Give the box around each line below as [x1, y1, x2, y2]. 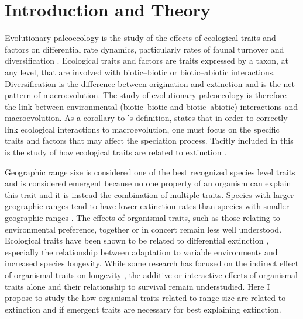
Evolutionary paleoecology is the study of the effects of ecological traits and [5, 32, 276, 44]
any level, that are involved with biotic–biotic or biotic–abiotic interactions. [5, 65, 276, 78]
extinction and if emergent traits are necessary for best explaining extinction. [5, 303, 281, 315]
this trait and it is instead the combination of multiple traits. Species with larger [5, 188, 294, 200]
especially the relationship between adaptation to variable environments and [5, 245, 278, 258]
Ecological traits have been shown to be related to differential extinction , [5, 234, 269, 247]
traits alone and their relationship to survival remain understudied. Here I [5, 280, 270, 292]
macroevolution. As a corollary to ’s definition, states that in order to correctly [5, 112, 288, 124]
